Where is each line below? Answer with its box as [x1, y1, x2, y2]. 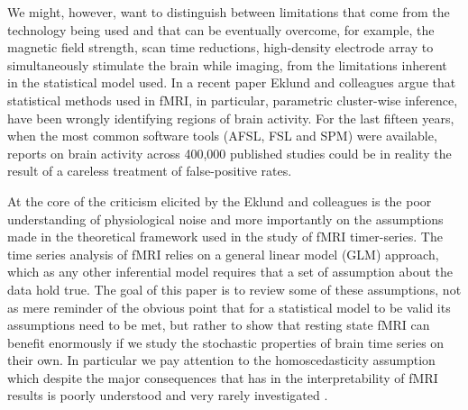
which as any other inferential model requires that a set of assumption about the [7, 262, 454, 281]
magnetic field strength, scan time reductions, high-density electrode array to [7, 38, 434, 57]
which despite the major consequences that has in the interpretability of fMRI [7, 368, 438, 387]
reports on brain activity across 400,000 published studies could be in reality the [7, 143, 452, 162]
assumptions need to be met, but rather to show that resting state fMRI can [7, 315, 430, 334]
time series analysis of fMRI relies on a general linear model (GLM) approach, [7, 244, 439, 263]
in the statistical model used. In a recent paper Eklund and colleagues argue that [7, 73, 456, 92]
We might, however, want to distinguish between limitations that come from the [7, 3, 450, 21]
